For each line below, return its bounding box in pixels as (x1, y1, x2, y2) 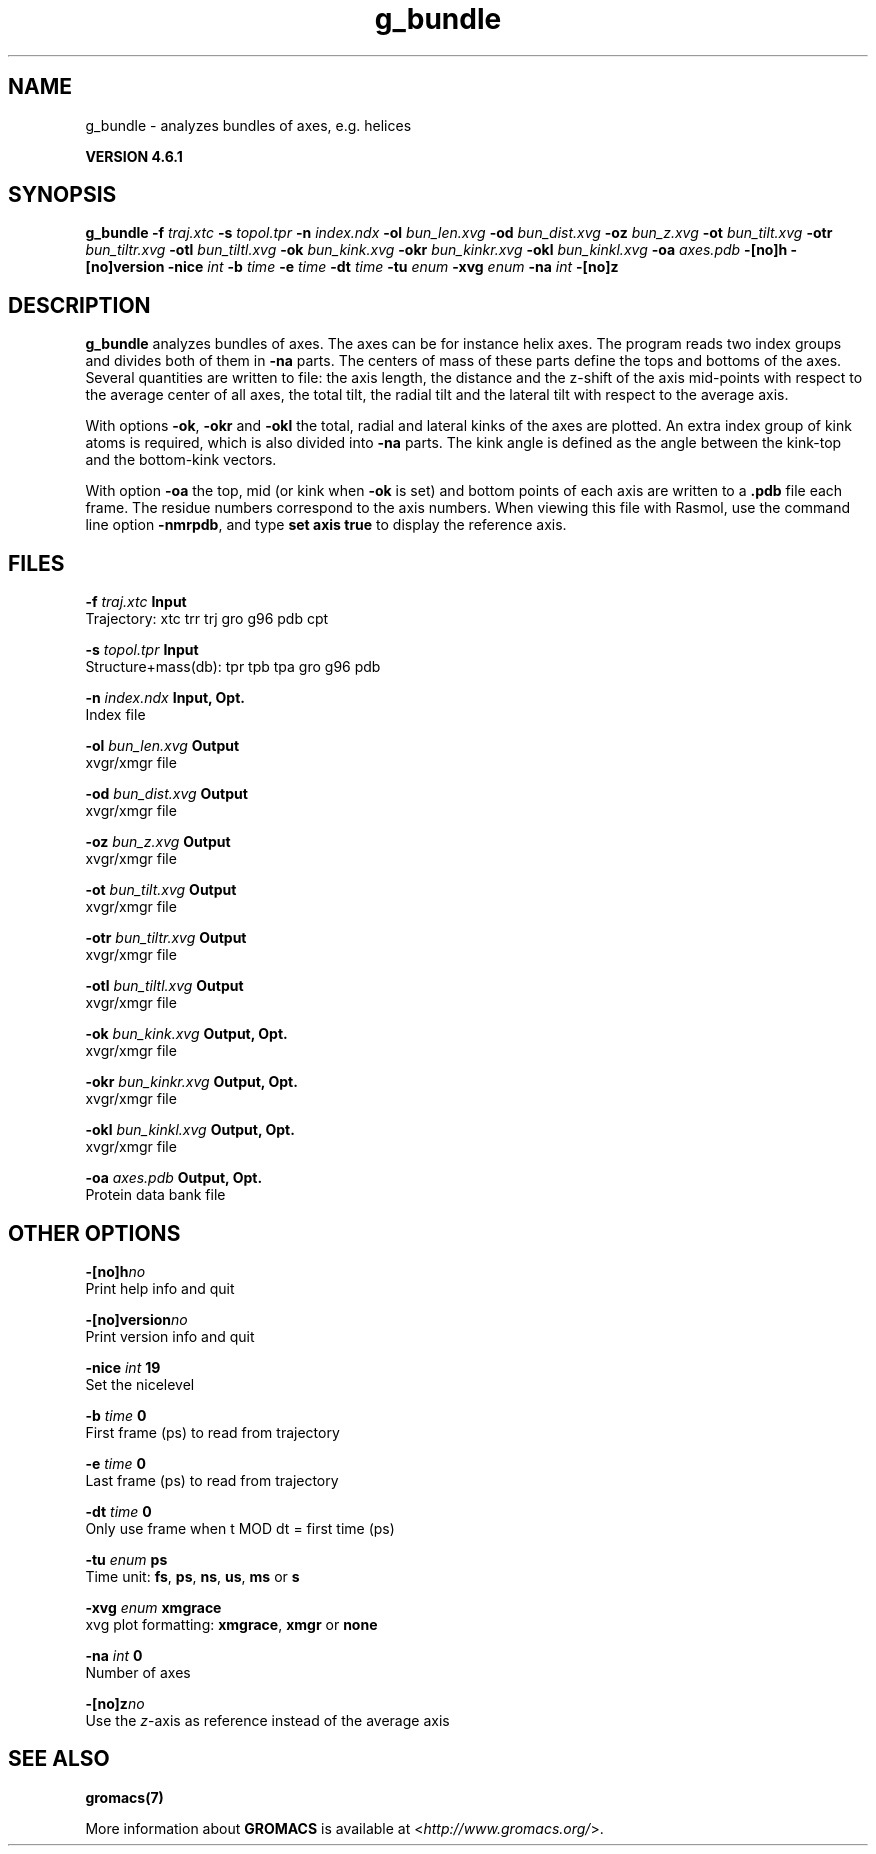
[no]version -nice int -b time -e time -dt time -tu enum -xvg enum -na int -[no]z (85, 258, 619, 276)
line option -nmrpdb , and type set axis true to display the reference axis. (85, 516, 567, 534)
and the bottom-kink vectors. (85, 451, 277, 469)
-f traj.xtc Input (85, 593, 187, 611)
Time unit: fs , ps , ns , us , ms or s (85, 1567, 300, 1585)
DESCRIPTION (8, 292, 151, 318)
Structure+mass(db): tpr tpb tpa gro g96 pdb (85, 658, 381, 676)
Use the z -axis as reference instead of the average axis (85, 1711, 450, 1729)
